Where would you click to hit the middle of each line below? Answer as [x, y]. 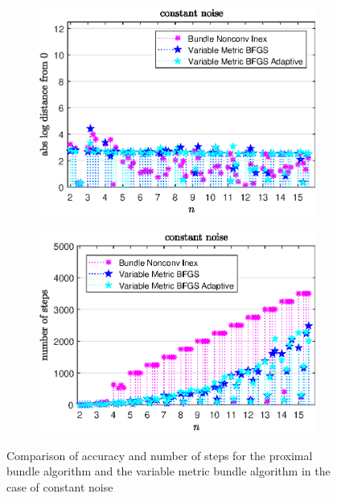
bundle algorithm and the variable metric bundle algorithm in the [168, 471]
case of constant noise [60, 486]
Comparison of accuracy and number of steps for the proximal [160, 455]
